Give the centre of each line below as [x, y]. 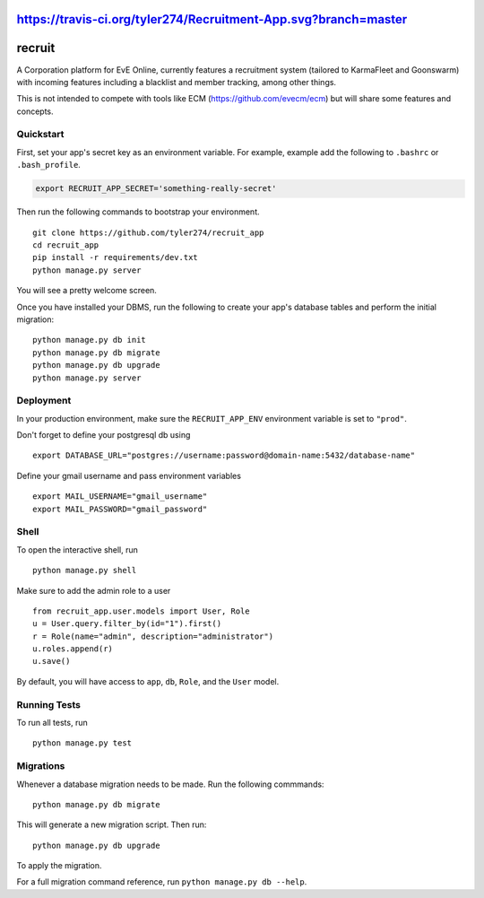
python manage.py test [82, 743]
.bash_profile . [48, 165]
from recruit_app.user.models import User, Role [141, 611]
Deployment [44, 401]
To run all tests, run [52, 723]
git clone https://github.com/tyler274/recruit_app [148, 232]
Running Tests [48, 704]
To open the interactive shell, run [78, 549]
